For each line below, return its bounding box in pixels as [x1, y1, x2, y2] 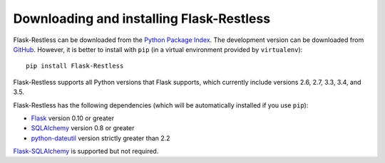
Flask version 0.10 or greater [31, 114, 114, 122]
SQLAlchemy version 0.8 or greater [31, 124, 135, 132]
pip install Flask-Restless [26, 62, 124, 70]
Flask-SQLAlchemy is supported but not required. [13, 147, 159, 156]
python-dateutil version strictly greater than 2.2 [31, 134, 170, 142]
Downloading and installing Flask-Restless [13, 11, 271, 26]
